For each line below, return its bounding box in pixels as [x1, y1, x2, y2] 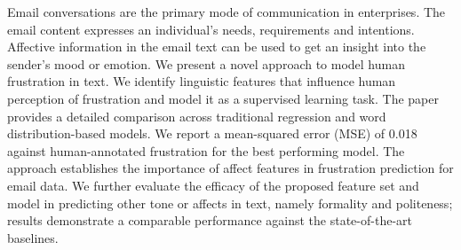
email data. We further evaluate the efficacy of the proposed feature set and [7, 176, 419, 194]
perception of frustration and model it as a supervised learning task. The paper [7, 89, 439, 107]
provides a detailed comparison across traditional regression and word [7, 106, 386, 125]
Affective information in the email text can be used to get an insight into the [7, 37, 426, 56]
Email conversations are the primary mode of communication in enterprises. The [7, 3, 446, 20]
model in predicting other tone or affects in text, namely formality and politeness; [7, 193, 453, 212]
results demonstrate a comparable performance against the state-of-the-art [7, 211, 412, 230]
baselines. [7, 228, 59, 246]
